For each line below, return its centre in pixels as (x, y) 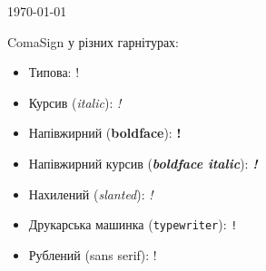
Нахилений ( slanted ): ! (91, 194)
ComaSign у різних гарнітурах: (93, 41)
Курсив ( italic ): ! (75, 102)
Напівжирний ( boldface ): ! (105, 133)
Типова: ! (54, 72)
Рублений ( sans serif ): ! (93, 254)
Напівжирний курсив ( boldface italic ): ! (143, 163)
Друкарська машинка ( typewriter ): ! (133, 224)
